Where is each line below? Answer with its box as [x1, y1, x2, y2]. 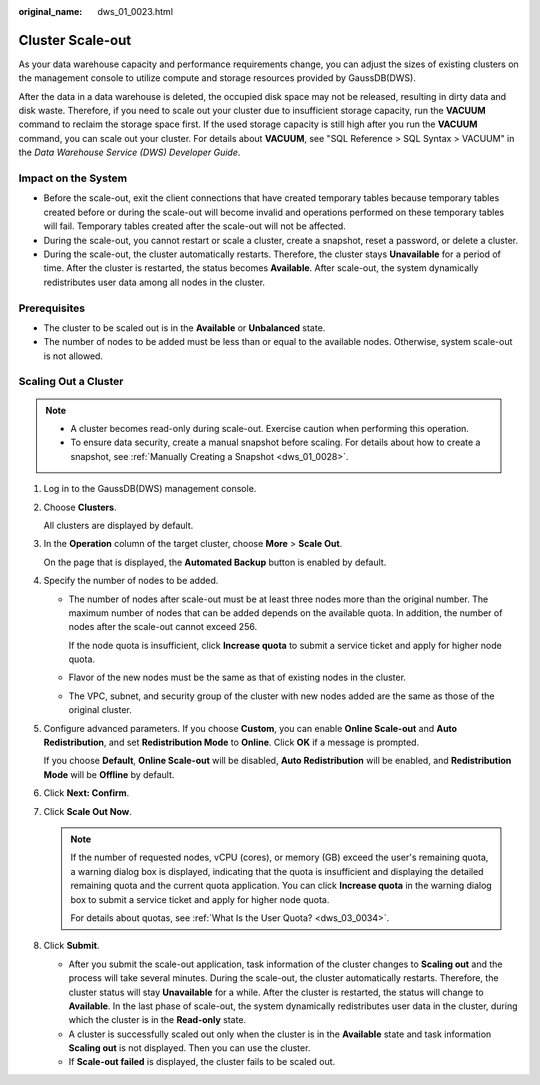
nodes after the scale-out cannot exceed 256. [68, 621, 258, 633]
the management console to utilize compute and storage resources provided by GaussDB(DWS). [18, 72, 417, 84]
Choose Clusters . [43, 501, 117, 513]
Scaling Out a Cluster [18, 375, 124, 389]
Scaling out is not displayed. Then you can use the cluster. [68, 1042, 311, 1054]
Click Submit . [43, 940, 100, 952]
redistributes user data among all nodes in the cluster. [43, 276, 265, 288]
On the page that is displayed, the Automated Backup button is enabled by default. [43, 556, 387, 568]
